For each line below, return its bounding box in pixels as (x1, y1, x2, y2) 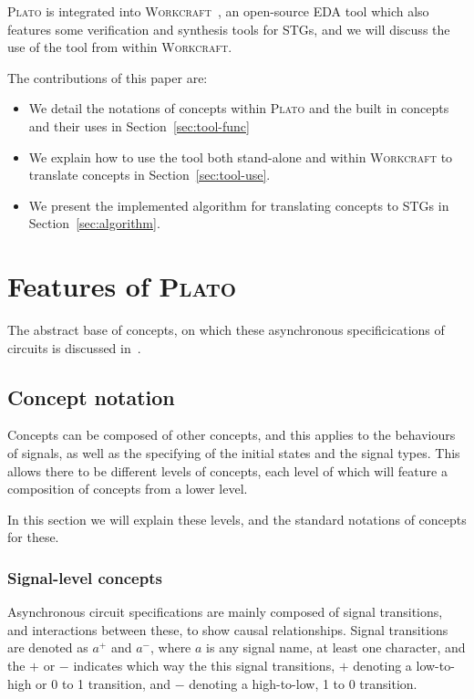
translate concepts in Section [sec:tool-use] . (28, 165, 271, 184)
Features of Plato (7, 267, 237, 305)
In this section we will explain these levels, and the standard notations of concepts (7, 509, 467, 528)
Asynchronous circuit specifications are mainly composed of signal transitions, (7, 602, 443, 621)
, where (149, 638, 191, 657)
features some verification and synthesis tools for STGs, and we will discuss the (7, 19, 450, 38)
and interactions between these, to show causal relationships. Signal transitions (7, 620, 448, 639)
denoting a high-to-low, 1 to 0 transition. (189, 673, 417, 693)
